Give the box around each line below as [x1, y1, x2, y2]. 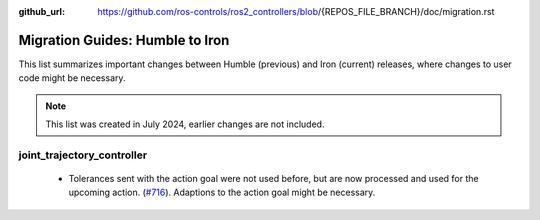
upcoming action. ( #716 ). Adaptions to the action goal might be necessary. [68, 186, 376, 199]
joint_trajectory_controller [18, 148, 148, 162]
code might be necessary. [18, 72, 126, 84]
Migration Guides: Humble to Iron [18, 31, 230, 49]
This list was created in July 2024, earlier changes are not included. [45, 118, 325, 130]
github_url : [18, 6, 65, 17]
